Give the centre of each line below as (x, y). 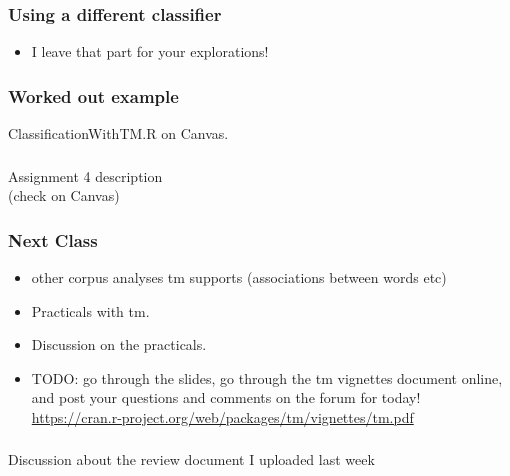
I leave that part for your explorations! (150, 51)
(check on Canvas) (64, 195)
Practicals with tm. (90, 310)
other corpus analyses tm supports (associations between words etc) (239, 276)
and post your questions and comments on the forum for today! (226, 397)
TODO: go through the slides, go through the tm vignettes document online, (267, 377)
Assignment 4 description (85, 175)
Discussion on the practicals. (119, 344)
